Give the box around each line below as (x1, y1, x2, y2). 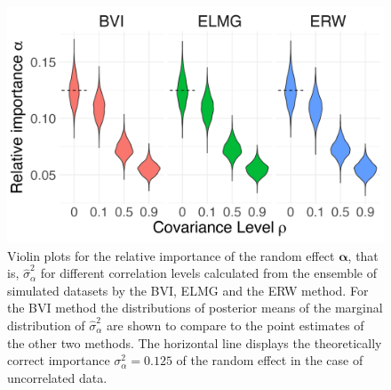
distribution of (7, 315, 85, 334)
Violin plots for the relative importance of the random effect (7, 246, 335, 264)
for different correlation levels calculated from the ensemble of (40, 264, 378, 282)
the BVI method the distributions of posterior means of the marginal (7, 298, 383, 317)
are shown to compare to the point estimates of (107, 315, 364, 334)
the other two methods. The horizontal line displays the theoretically (7, 333, 382, 352)
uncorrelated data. (7, 368, 108, 386)
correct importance (7, 351, 110, 370)
